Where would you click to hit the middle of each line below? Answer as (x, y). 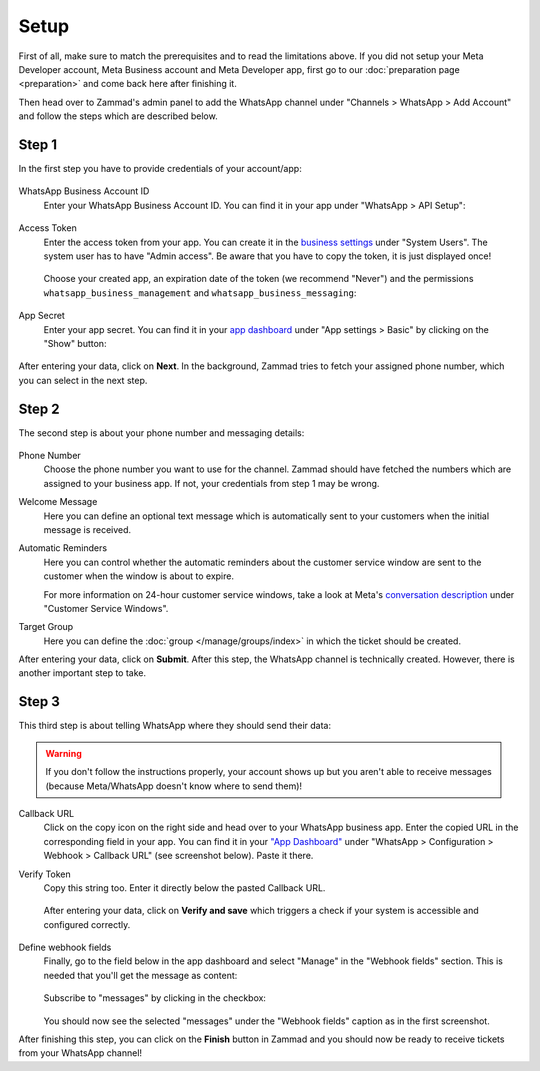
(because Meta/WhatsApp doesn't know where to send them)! (174, 786)
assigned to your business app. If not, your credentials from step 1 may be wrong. (211, 483)
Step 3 (39, 701)
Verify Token (45, 874)
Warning (63, 753)
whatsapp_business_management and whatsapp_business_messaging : (200, 292)
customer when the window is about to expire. (139, 576)
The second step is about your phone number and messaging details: (161, 432)
